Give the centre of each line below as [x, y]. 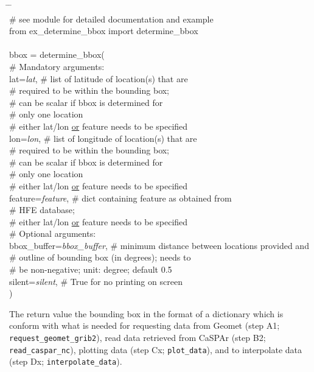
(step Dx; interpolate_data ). [66, 361]
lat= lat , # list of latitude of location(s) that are [99, 78]
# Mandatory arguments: [57, 66]
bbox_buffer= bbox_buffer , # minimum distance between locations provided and [159, 245]
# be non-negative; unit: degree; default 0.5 [91, 269]
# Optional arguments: [53, 233]
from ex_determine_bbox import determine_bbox [104, 31]
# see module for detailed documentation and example [111, 19]
